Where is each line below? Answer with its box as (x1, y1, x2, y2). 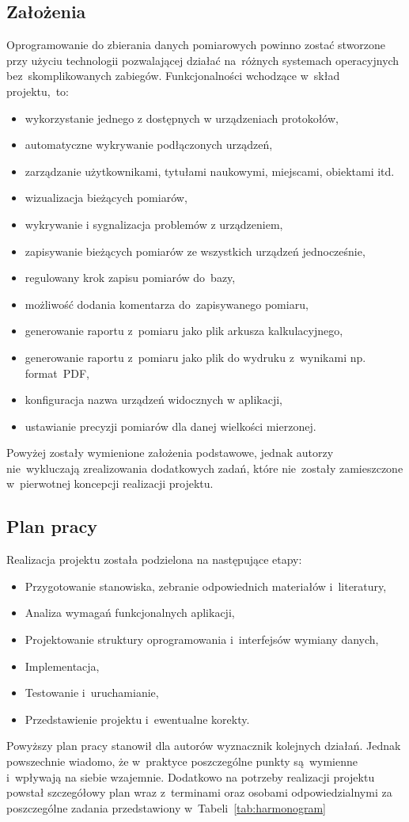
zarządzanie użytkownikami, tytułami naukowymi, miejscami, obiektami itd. (25, 162, 395, 179)
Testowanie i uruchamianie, (25, 684, 159, 701)
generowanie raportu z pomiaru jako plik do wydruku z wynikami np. (25, 348, 366, 365)
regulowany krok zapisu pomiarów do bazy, (25, 269, 236, 286)
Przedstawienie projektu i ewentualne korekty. (25, 710, 250, 727)
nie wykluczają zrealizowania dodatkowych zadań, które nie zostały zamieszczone (6, 459, 403, 476)
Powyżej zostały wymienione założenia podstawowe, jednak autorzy (6, 444, 334, 461)
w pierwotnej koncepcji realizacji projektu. (6, 475, 214, 492)
